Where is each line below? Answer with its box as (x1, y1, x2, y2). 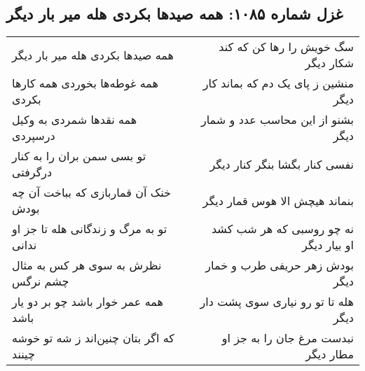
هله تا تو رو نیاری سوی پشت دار (200, 293, 354, 310)
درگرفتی (12, 164, 53, 181)
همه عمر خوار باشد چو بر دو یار (12, 293, 163, 310)
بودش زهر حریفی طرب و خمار (205, 257, 354, 274)
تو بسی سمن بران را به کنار (12, 148, 146, 164)
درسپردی (12, 127, 55, 144)
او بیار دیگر (302, 237, 354, 253)
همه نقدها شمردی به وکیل (12, 111, 137, 128)
